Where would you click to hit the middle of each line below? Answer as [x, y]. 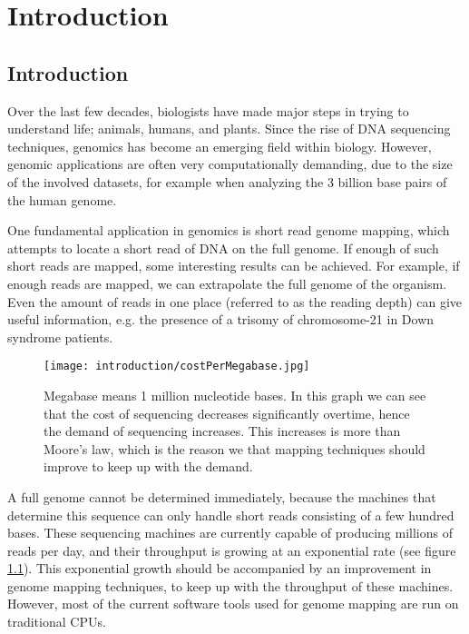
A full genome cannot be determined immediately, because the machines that [222, 496]
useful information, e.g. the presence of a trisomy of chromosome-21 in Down [221, 319]
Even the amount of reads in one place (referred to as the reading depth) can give [235, 301]
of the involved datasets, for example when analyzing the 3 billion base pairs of [227, 181]
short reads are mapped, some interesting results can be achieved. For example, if [234, 266]
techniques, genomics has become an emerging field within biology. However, [220, 146]
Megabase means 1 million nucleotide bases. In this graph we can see [235, 395]
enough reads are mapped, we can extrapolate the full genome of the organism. [227, 283]
